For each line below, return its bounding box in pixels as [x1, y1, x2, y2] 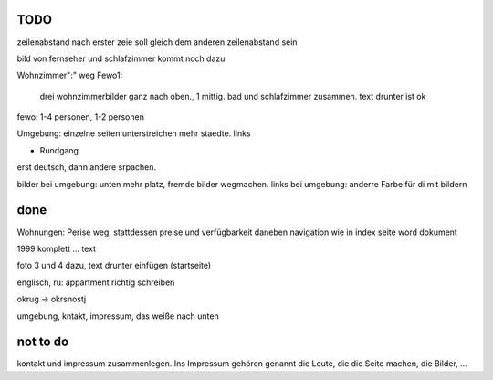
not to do [16, 334, 69, 350]
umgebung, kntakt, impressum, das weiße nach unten [16, 311, 219, 322]
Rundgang [39, 144, 79, 155]
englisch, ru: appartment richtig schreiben [16, 277, 175, 288]
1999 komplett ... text [16, 243, 96, 254]
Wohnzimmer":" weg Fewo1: [16, 69, 123, 81]
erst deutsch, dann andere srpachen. [16, 162, 157, 173]
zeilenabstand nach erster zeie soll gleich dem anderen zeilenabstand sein [16, 37, 298, 47]
